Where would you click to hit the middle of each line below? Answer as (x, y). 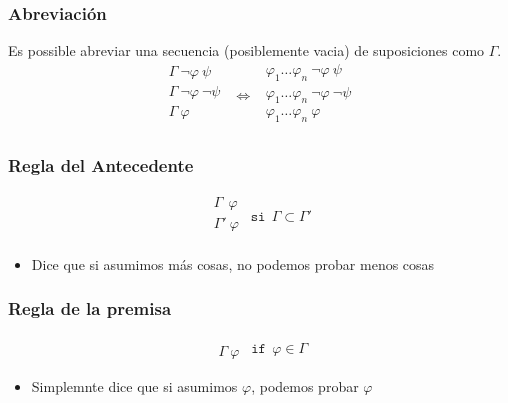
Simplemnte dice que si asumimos (134, 385)
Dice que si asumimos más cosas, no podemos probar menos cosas (233, 263)
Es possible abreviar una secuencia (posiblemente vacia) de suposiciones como (246, 50)
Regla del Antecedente (101, 165)
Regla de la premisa (90, 308)
